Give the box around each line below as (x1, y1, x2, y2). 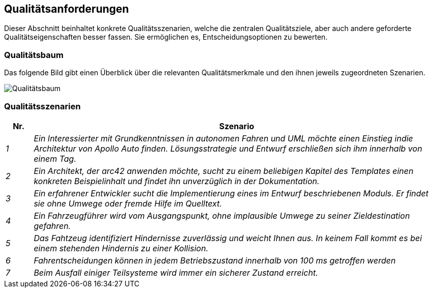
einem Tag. (34, 153, 76, 164)
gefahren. (34, 220, 71, 231)
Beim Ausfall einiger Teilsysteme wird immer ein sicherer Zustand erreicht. (34, 267, 318, 278)
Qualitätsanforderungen (4, 3, 129, 15)
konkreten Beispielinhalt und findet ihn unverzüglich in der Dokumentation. (34, 176, 320, 186)
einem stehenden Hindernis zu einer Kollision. (34, 243, 208, 253)
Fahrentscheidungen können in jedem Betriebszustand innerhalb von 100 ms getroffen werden (34, 255, 396, 266)
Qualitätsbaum (4, 49, 64, 60)
